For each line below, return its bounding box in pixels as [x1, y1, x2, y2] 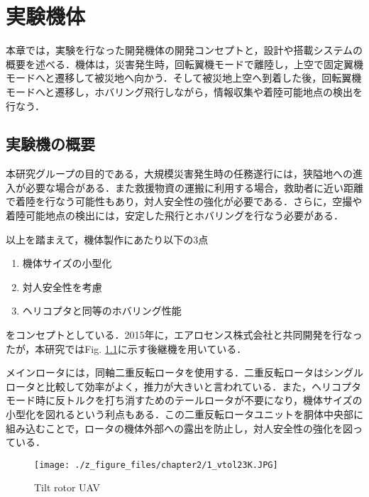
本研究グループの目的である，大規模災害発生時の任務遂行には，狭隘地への [6, 166, 353, 181]
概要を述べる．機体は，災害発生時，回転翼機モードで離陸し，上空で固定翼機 [6, 56, 363, 71]
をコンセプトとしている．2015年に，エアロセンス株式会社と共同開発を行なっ [6, 327, 363, 342]
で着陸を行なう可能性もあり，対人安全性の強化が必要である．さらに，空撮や [6, 194, 363, 209]
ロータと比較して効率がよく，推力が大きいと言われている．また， [6, 378, 312, 393]
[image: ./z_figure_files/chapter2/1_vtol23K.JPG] [34, 459, 278, 470]
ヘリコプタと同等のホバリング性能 [22, 303, 182, 318]
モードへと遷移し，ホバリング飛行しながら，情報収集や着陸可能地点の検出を [6, 84, 363, 99]
